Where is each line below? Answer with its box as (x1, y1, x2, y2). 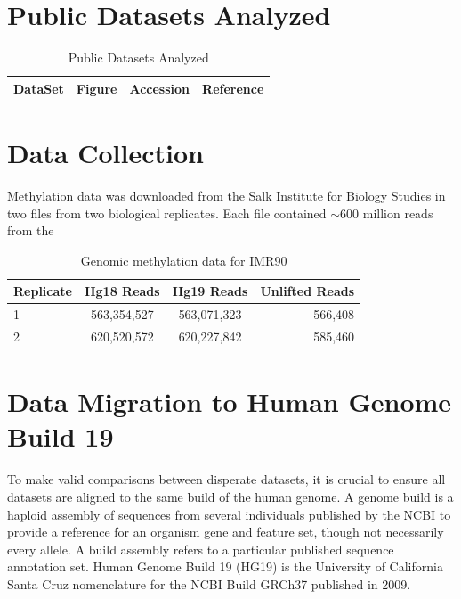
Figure (76, 78, 117, 97)
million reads (362, 203, 433, 222)
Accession (129, 78, 190, 97)
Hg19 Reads (172, 282, 248, 300)
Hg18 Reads (84, 282, 160, 300)
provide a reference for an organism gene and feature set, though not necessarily (7, 522, 444, 541)
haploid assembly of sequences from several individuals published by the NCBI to (7, 505, 451, 523)
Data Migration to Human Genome (7, 383, 452, 420)
